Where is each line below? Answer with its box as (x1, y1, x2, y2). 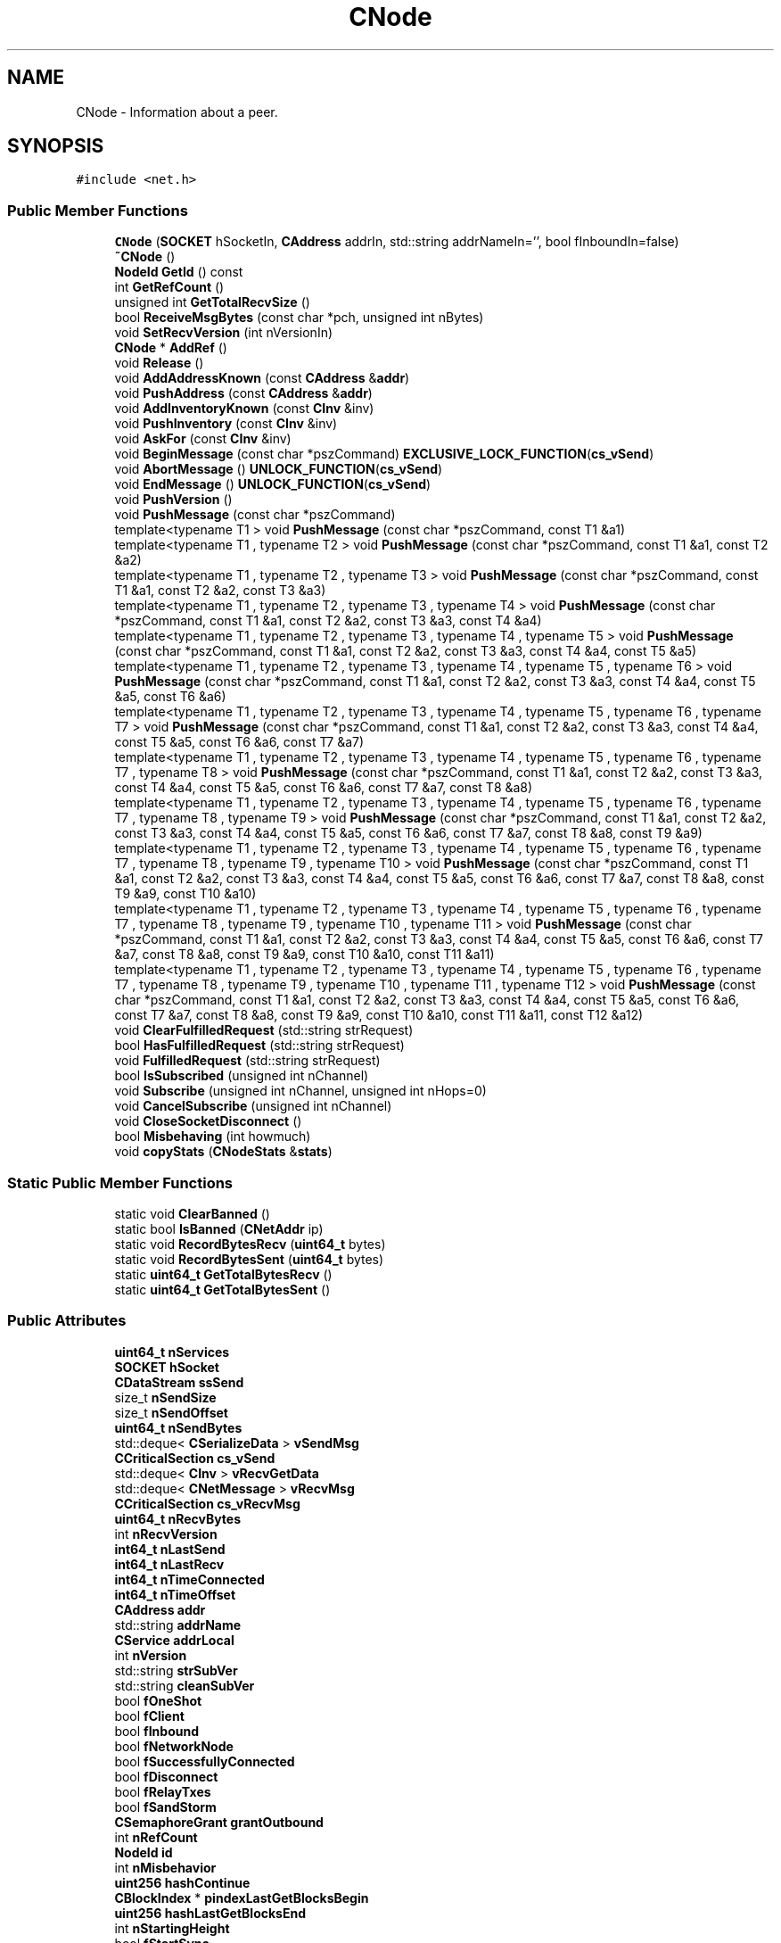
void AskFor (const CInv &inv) (114, 431, 292, 447)
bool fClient (114, 1707, 185, 1724)
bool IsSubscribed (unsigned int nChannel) (114, 1068, 369, 1084)
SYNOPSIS (7, 135, 104, 158)
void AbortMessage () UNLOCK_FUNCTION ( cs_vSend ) (114, 461, 443, 477)
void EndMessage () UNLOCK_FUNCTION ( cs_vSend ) (114, 476, 432, 492)
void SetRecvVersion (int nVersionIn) (114, 325, 333, 341)
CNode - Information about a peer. (76, 103, 278, 120)
